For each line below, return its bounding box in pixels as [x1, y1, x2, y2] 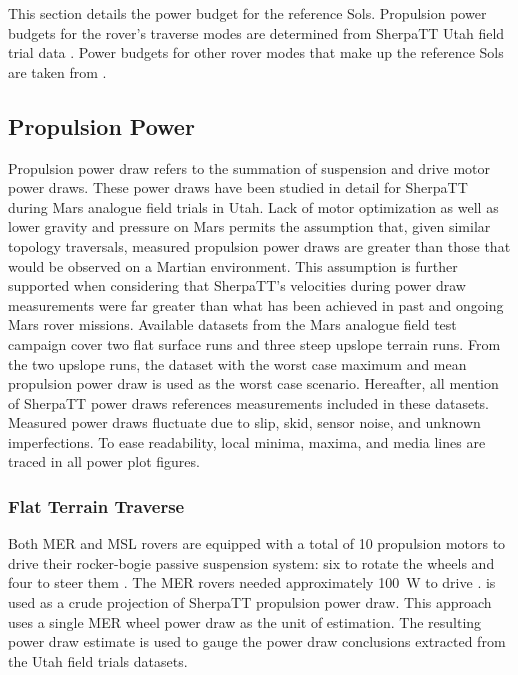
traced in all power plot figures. [8, 451, 200, 472]
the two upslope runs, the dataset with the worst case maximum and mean [8, 353, 467, 374]
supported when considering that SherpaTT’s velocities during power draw [8, 275, 466, 296]
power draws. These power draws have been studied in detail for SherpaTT [8, 177, 468, 198]
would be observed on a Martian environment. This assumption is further [8, 255, 458, 276]
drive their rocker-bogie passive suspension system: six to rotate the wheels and [8, 552, 495, 573]
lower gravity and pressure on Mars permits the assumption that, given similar [8, 216, 491, 237]
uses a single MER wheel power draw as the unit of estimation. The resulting [8, 611, 482, 632]
